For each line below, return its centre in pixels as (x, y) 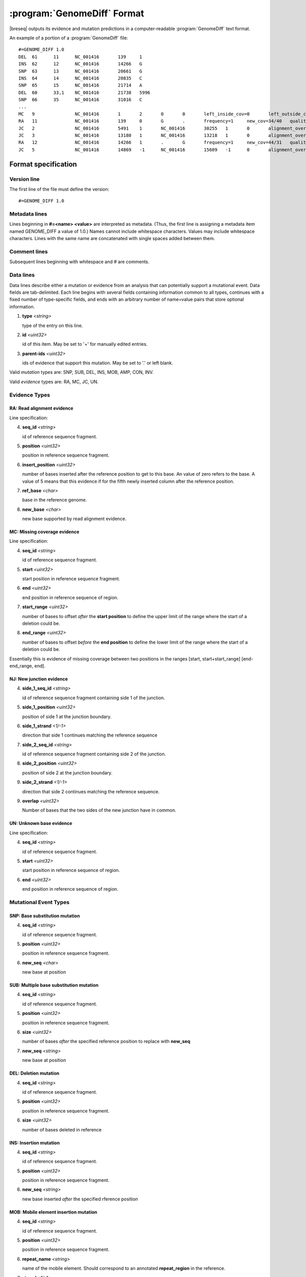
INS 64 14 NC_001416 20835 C (80, 78)
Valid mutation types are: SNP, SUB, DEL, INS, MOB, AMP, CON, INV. (82, 372)
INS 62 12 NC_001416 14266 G (80, 64)
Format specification (43, 164)
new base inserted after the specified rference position (80, 1199)
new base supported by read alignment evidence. (74, 519)
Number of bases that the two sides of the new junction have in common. (99, 810)
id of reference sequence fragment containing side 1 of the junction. (94, 698)
